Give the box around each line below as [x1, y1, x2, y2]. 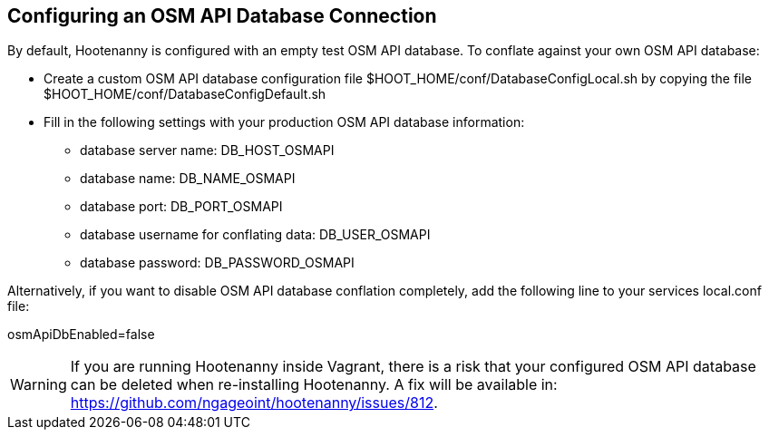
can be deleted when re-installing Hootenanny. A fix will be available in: [70, 375, 558, 394]
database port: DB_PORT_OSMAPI [80, 199, 283, 215]
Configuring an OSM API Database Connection [7, 5, 437, 27]
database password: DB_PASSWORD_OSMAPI [80, 255, 355, 271]
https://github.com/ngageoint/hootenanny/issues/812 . [70, 393, 438, 413]
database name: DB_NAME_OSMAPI [80, 170, 296, 187]
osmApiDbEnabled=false [7, 326, 155, 343]
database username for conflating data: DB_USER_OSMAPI [80, 227, 431, 243]
